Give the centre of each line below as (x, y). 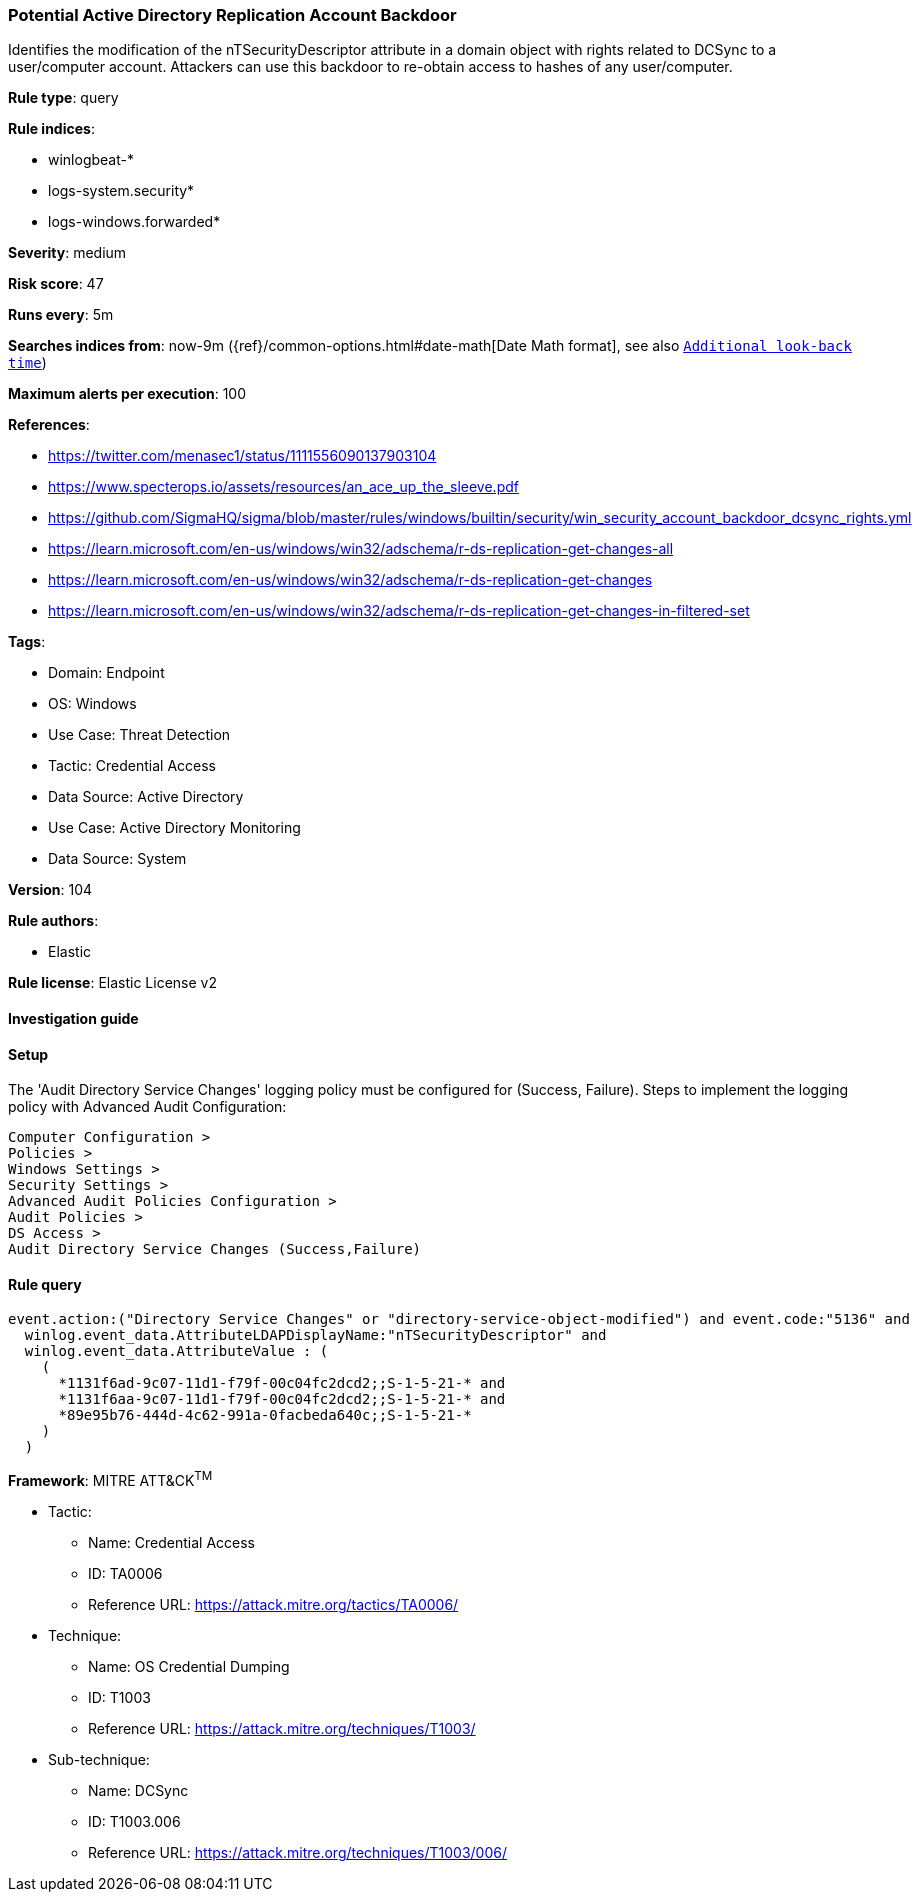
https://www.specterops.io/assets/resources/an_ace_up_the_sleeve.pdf (283, 487)
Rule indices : (51, 129)
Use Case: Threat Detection (139, 735)
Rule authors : (53, 921)
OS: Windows (92, 704)
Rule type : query (63, 98)
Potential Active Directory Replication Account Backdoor (232, 15)
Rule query (45, 1284)
